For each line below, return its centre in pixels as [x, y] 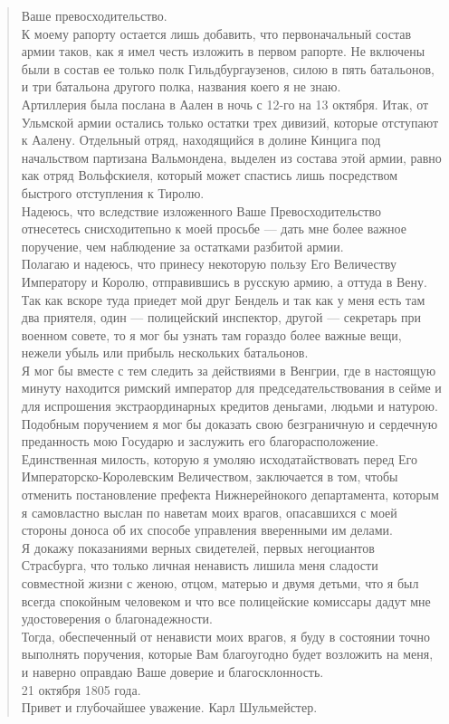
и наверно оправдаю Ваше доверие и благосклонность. [172, 671]
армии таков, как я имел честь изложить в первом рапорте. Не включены [223, 51]
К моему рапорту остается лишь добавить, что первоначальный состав [216, 33]
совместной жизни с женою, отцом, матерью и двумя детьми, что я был [220, 583]
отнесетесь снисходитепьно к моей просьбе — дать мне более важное [214, 229]
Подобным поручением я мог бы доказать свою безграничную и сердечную [229, 423]
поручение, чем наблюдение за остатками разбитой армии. [182, 246]
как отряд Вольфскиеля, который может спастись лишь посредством [210, 175]
